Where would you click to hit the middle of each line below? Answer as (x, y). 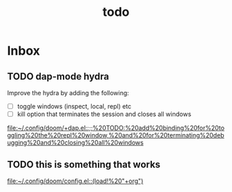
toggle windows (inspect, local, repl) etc (74, 106)
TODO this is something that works (84, 164)
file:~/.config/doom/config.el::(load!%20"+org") (75, 181)
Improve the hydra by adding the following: (68, 93)
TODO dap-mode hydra (58, 76)
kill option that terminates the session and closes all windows (104, 114)
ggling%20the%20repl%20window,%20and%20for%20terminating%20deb (116, 135)
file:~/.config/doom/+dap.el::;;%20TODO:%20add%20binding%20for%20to (116, 128)
